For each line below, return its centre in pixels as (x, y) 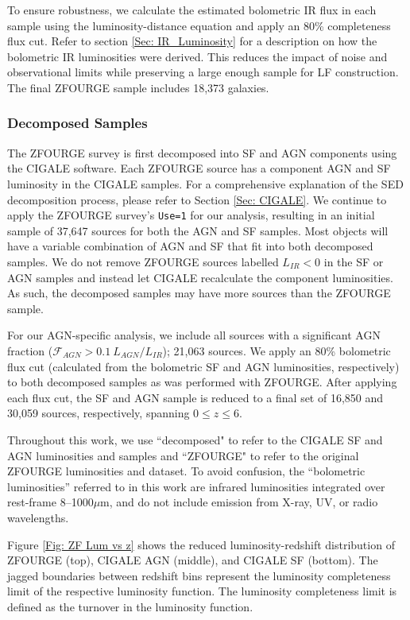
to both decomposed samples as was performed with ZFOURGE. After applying (202, 382)
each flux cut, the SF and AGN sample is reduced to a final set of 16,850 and (195, 397)
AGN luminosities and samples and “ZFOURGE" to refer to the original (183, 455)
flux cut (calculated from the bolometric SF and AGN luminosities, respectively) (203, 366)
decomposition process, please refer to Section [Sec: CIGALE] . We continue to (197, 199)
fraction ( (30, 350)
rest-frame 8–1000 (50, 502)
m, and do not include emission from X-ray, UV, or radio (239, 502)
